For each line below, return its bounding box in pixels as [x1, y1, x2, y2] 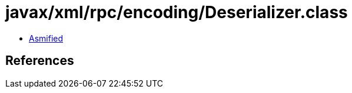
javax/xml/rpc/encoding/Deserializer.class [5, 2, 348, 22]
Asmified [29, 33, 64, 43]
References [5, 53, 74, 68]
